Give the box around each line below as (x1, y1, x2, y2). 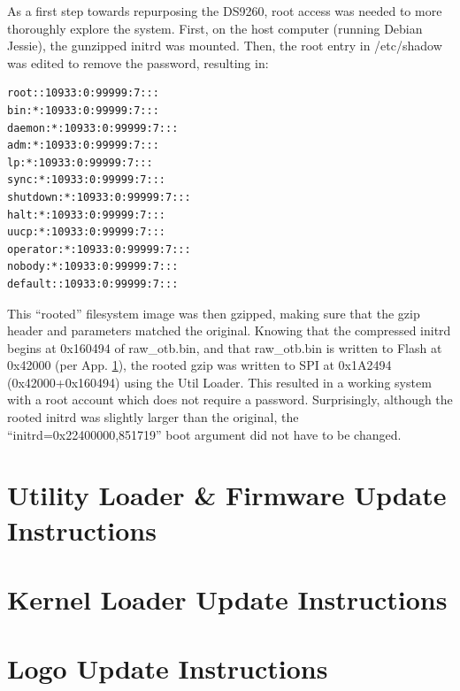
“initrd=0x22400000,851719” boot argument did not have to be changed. (7, 425, 402, 443)
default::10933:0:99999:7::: (7, 277, 179, 290)
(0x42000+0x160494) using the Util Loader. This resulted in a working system (7, 372, 432, 391)
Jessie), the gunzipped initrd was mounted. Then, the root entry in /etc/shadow (7, 36, 442, 55)
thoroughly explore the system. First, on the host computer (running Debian (7, 19, 423, 37)
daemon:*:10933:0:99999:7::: (7, 121, 179, 134)
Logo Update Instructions (7, 650, 328, 687)
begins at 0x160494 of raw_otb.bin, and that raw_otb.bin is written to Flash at (7, 338, 442, 357)
